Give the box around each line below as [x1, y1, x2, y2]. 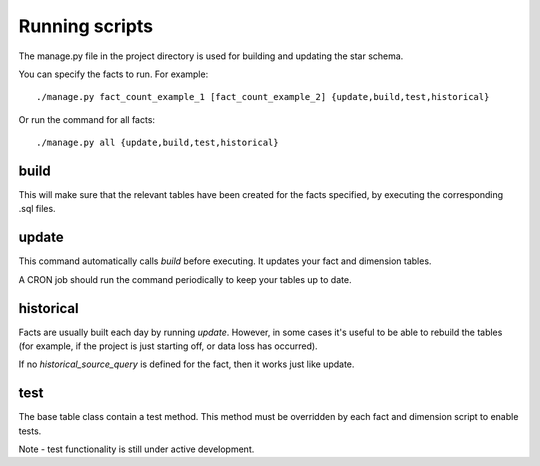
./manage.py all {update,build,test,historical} [36, 137, 279, 149]
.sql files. [18, 203, 56, 215]
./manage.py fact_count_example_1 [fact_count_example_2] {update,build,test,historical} [36, 91, 490, 103]
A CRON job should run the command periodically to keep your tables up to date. [18, 273, 352, 285]
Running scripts [18, 15, 154, 37]
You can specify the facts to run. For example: [18, 68, 209, 80]
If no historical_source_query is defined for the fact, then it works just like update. [18, 358, 355, 370]
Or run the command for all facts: [18, 113, 155, 125]
